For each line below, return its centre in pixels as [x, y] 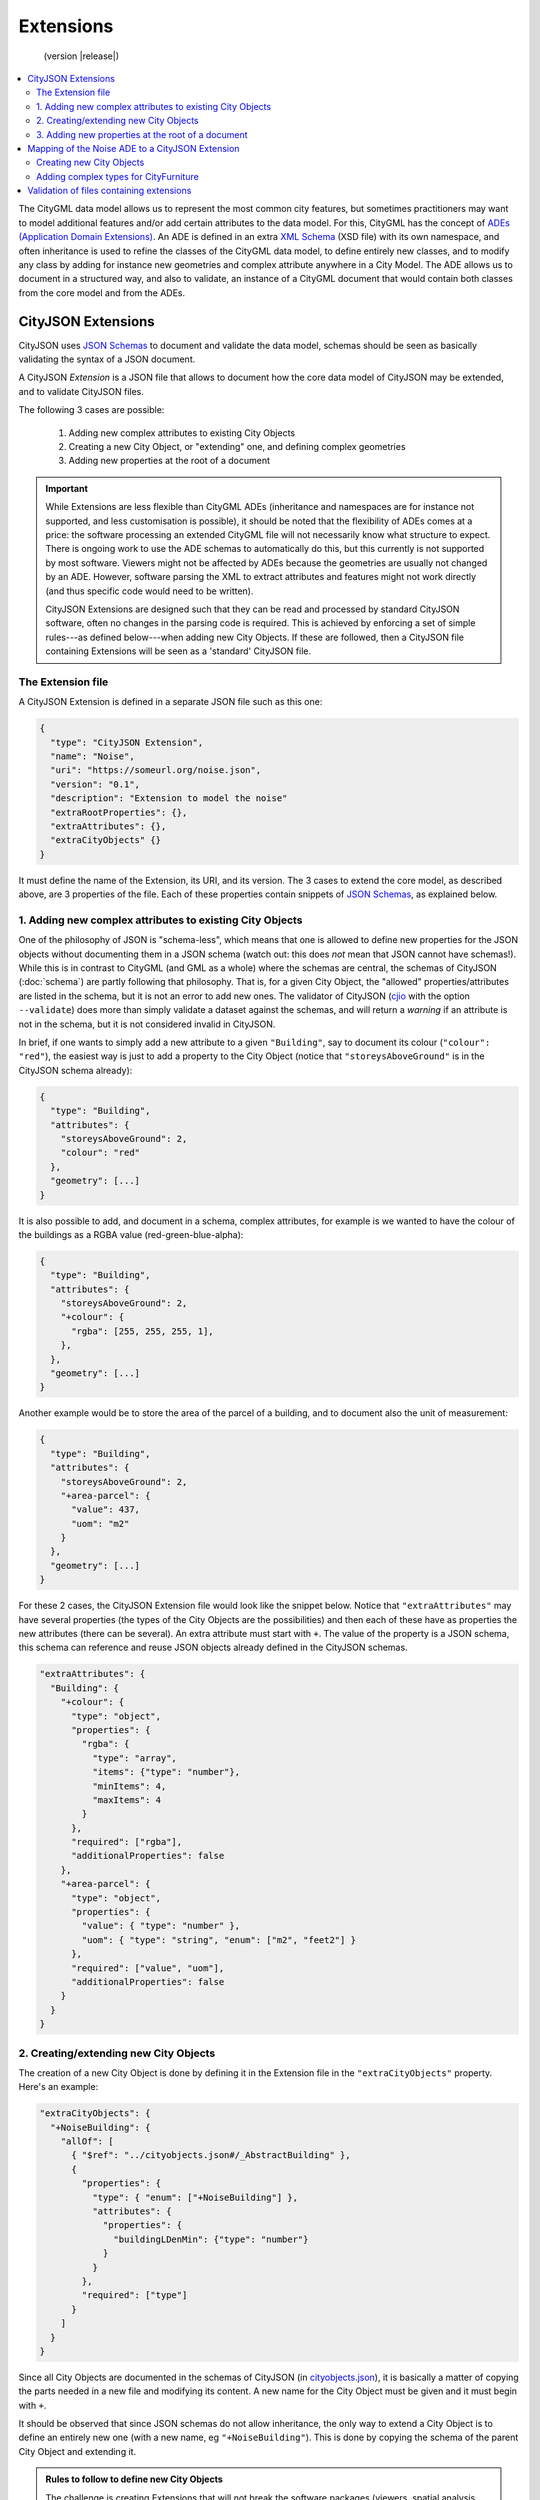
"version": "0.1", [95, 784]
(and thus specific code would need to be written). [149, 591]
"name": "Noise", [92, 756]
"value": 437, [105, 1509]
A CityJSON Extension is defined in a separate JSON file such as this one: [170, 702]
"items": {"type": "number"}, [165, 1772]
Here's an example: [58, 2087]
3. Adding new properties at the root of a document [142, 134]
